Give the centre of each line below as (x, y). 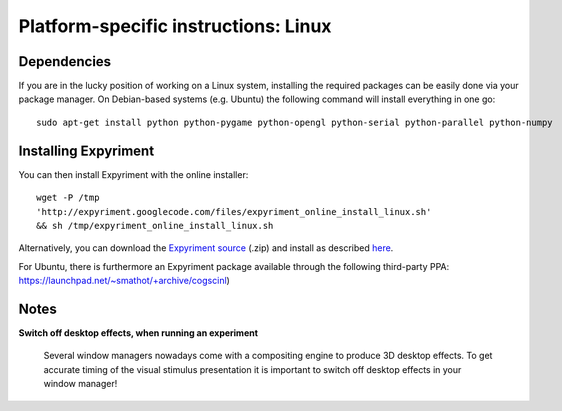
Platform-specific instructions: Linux (175, 26)
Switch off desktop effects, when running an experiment (138, 333)
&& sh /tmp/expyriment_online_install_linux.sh (155, 225)
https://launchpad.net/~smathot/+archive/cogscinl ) (124, 281)
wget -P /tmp (68, 198)
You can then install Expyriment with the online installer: (133, 174)
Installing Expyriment (86, 150)
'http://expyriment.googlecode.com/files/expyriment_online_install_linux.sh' (234, 211)
